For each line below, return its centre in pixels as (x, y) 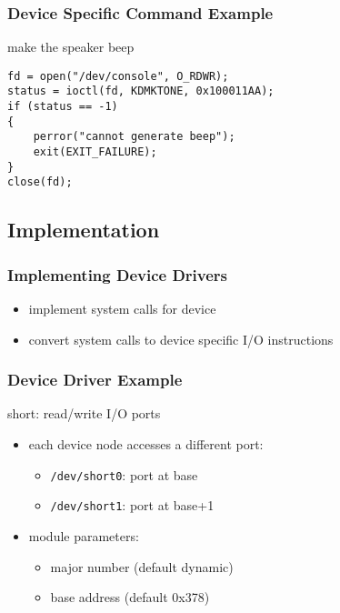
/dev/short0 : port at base (124, 474)
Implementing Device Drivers (118, 274)
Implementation (84, 230)
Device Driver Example (95, 380)
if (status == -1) (63, 107)
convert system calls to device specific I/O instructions (181, 339)
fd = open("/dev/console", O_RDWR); (118, 76)
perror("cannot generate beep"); (134, 137)
